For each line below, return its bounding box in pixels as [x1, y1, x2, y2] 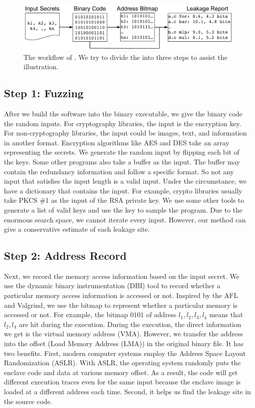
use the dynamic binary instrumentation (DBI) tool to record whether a [4, 280, 221, 291]
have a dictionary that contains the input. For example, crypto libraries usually [4, 185, 243, 195]
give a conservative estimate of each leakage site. [4, 224, 150, 234]
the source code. [4, 396, 52, 406]
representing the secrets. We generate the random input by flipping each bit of [4, 147, 239, 157]
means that [209, 309, 243, 320]
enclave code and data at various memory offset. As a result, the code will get [4, 367, 238, 377]
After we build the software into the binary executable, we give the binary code [4, 108, 243, 118]
